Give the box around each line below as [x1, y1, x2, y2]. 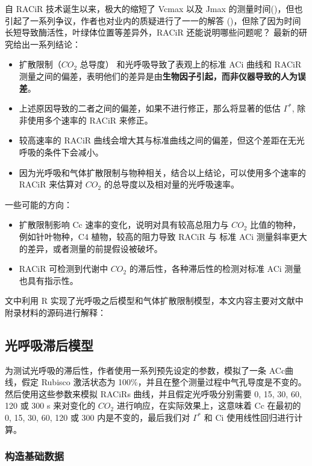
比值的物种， [250, 218, 301, 231]
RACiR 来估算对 [19, 178, 83, 190]
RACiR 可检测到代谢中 [19, 262, 108, 275]
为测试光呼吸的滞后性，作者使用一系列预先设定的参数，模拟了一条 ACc [5, 364, 285, 376]
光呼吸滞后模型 [5, 335, 93, 354]
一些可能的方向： [5, 198, 72, 210]
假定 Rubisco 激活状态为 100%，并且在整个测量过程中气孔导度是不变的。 [21, 376, 307, 388]
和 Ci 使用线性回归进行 [204, 411, 295, 424]
